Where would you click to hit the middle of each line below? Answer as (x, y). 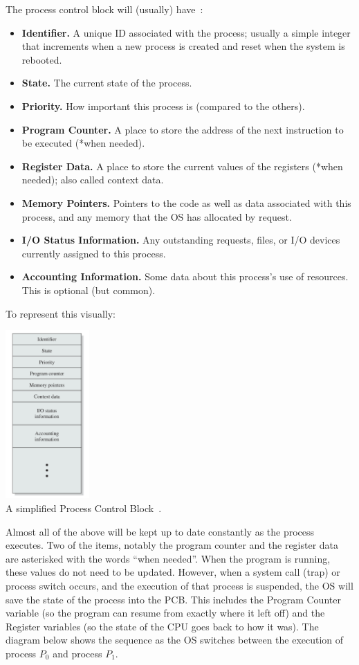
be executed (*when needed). (83, 143)
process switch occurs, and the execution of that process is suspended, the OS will (179, 585)
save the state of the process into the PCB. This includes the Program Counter (173, 599)
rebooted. (42, 59)
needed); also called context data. (93, 180)
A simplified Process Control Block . (84, 508)
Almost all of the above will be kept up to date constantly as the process (160, 531)
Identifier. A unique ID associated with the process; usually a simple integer (186, 32)
